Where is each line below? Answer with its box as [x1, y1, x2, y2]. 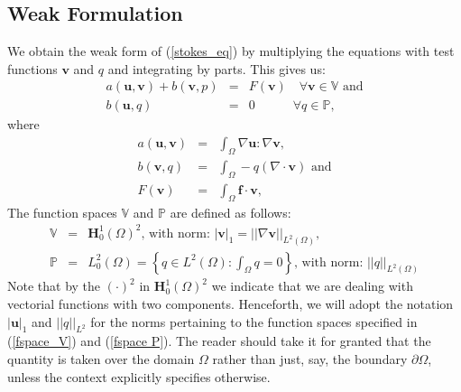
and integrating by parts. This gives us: [107, 59, 326, 78]
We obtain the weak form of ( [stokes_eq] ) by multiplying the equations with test [7, 42, 455, 61]
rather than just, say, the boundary [212, 349, 408, 368]
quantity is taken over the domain [7, 349, 195, 368]
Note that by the [7, 276, 101, 295]
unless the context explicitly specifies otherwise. [7, 367, 271, 386]
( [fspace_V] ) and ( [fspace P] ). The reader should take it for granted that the [7, 331, 431, 350]
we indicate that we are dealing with [211, 276, 413, 295]
